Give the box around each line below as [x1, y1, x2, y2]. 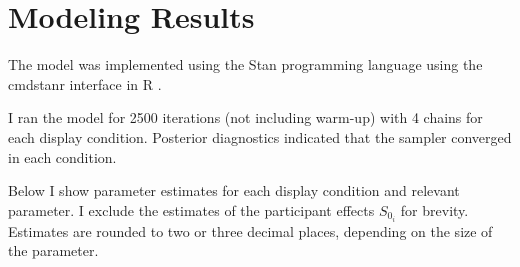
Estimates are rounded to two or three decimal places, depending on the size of [8, 220, 493, 241]
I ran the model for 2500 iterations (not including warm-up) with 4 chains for [8, 107, 483, 128]
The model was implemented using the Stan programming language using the [8, 54, 483, 75]
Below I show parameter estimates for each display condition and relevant [8, 180, 460, 201]
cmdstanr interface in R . [8, 73, 162, 94]
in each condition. [8, 146, 117, 167]
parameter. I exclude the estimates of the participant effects [8, 199, 375, 220]
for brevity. [400, 199, 469, 220]
